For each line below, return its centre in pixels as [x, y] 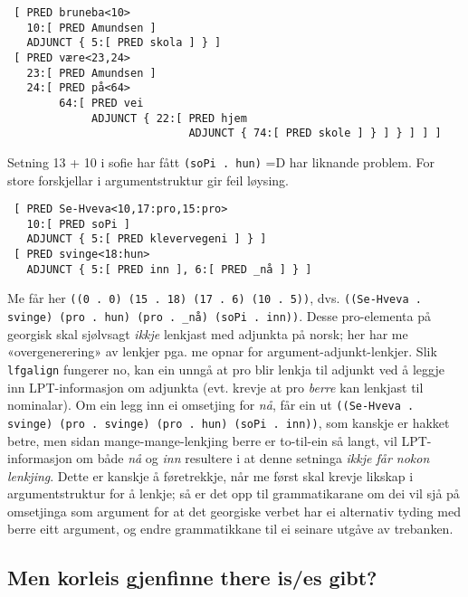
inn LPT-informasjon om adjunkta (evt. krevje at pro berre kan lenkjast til [215, 387]
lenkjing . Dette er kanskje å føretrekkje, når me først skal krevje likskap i [210, 475]
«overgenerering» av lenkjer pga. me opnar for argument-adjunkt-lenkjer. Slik [222, 351]
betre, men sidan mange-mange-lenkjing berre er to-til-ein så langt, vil [202, 440]
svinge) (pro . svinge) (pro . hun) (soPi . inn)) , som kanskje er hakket [229, 422]
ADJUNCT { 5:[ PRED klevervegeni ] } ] [147, 239]
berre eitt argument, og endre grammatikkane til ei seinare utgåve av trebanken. [230, 529]
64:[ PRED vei [101, 103]
